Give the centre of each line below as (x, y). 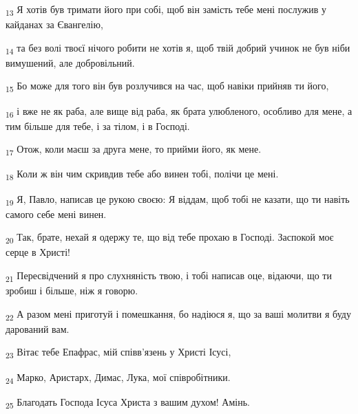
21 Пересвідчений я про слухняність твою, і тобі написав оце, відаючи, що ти (169, 276)
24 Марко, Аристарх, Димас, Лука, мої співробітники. (118, 378)
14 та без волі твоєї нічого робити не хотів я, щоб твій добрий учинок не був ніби (178, 48)
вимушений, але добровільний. (70, 62)
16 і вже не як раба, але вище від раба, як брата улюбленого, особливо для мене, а (179, 111)
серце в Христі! (38, 252)
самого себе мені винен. (56, 214)
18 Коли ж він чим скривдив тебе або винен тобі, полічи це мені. (142, 175)
